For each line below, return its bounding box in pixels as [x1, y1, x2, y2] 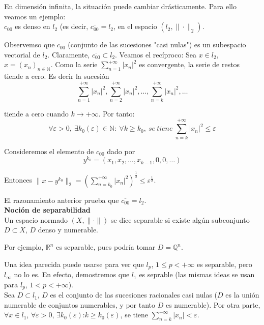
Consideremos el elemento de [4, 145, 94, 156]
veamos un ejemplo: [4, 11, 66, 21]
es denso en [15, 21, 50, 32]
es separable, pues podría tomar [56, 242, 155, 252]
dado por [107, 145, 135, 156]
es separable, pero [196, 258, 252, 269]
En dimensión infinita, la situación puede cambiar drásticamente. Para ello [4, 1, 237, 11]
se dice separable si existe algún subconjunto [110, 214, 250, 225]
